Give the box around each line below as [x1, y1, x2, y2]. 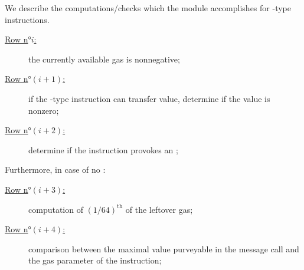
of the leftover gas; [125, 203, 193, 215]
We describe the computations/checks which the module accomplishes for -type [5, 2, 291, 14]
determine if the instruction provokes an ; [28, 143, 178, 156]
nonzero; [28, 104, 59, 116]
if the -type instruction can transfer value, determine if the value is [28, 92, 270, 104]
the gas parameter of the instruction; [28, 254, 162, 266]
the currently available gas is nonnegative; [28, 52, 180, 65]
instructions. [5, 13, 50, 25]
